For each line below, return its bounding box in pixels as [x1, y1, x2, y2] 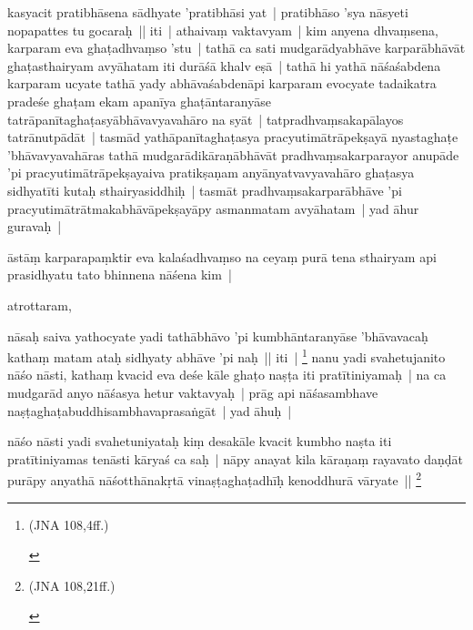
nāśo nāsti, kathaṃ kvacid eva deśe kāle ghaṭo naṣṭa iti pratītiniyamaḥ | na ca [7, 365, 447, 384]
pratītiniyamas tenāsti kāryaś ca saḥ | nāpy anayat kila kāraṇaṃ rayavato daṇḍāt [7, 449, 463, 468]
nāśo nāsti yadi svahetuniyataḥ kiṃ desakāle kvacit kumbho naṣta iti [7, 432, 392, 451]
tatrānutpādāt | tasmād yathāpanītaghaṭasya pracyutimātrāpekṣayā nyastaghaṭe [7, 127, 458, 147]
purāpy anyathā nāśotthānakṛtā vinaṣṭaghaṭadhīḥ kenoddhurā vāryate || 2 [7, 468, 422, 489]
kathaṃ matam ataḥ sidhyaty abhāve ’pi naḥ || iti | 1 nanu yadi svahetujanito [7, 345, 446, 366]
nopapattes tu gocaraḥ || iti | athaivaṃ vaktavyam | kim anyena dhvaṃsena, [7, 20, 438, 39]
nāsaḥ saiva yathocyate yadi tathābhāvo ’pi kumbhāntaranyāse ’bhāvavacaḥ [7, 326, 428, 345]
